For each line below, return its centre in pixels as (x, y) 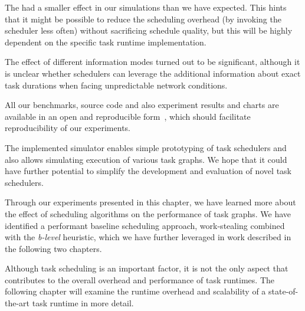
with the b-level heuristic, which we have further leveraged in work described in (148, 237)
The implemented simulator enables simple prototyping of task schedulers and (146, 147)
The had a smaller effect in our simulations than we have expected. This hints (146, 7)
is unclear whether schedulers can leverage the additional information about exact (153, 73)
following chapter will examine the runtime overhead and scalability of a (135, 291)
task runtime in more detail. (83, 303)
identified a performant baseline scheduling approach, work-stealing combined (145, 225)
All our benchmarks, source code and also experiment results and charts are (142, 105)
